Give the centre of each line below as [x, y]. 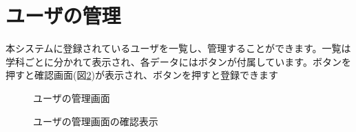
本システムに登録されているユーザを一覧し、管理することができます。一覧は [178, 48]
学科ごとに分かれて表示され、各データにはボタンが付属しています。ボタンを [178, 61]
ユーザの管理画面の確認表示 [96, 121]
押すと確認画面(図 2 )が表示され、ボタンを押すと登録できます [142, 75]
